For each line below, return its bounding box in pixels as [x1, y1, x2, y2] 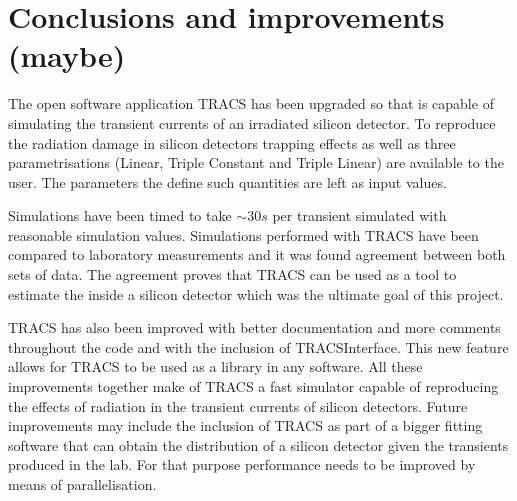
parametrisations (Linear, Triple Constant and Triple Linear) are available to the [8, 152, 504, 173]
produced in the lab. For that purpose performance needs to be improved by [8, 454, 476, 475]
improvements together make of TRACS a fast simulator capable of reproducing [8, 376, 499, 397]
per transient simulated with [272, 205, 447, 226]
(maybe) [8, 35, 126, 76]
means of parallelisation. [8, 474, 157, 494]
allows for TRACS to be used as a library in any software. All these [8, 356, 423, 377]
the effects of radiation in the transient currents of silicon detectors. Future [8, 395, 468, 416]
